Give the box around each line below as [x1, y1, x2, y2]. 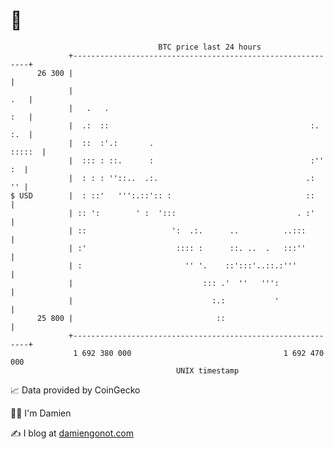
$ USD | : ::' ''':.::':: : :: [10, 190, 315, 201]
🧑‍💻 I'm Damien [10, 407, 72, 419]
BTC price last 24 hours [158, 42, 262, 52]
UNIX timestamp [175, 365, 240, 376]
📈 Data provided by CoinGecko [10, 384, 141, 396]
